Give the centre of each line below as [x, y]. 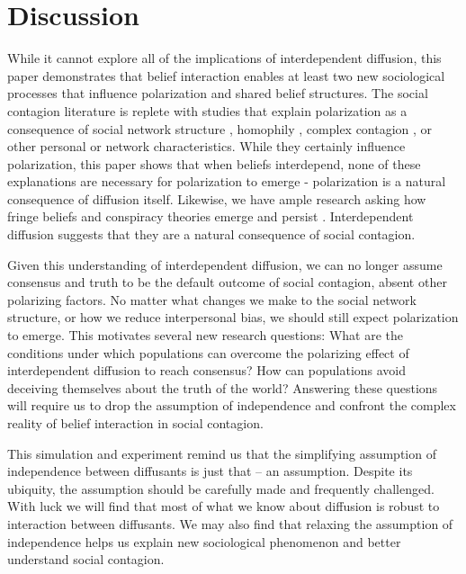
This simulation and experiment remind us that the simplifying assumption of [222, 453]
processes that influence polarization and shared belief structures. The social [218, 93]
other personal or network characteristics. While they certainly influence [206, 146]
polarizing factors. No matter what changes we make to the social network [212, 299]
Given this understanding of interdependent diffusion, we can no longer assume [225, 264]
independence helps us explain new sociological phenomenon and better [204, 541]
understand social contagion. [86, 559]
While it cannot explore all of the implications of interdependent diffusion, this [224, 58]
